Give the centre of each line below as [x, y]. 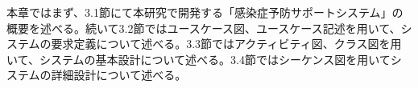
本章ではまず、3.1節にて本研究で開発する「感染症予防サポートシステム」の [205, 12]
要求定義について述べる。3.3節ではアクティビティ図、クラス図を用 [226, 44]
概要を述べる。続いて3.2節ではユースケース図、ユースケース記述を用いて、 [204, 28]
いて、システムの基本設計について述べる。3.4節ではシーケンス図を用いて [199, 59]
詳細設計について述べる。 [119, 75]
